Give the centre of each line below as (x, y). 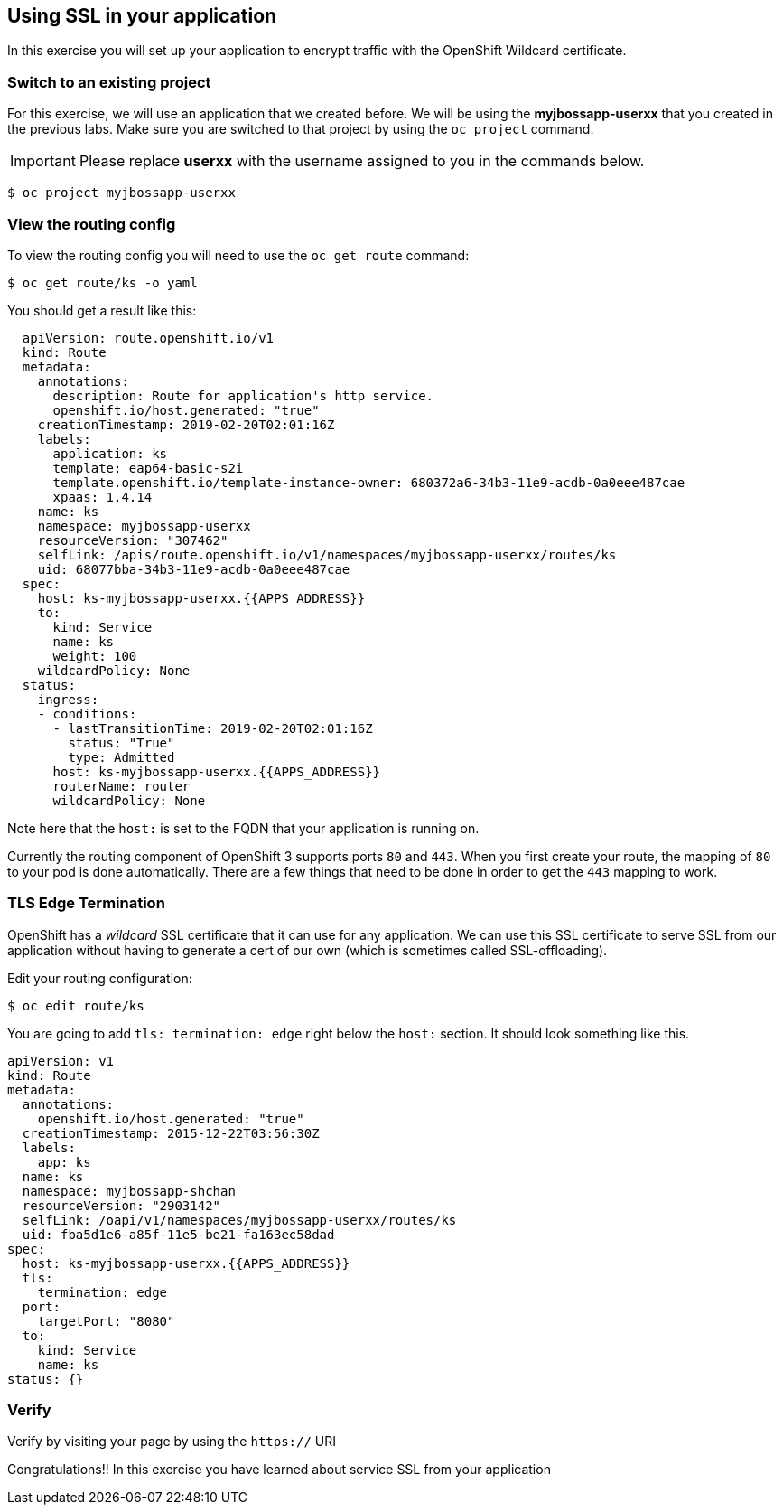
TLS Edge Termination (86, 903)
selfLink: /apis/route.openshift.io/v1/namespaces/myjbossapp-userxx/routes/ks (327, 554)
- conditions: (87, 714)
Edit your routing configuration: (100, 978)
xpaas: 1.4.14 (103, 497)
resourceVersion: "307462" (133, 540)
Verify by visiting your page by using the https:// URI (172, 1442)
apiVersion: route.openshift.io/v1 (148, 338)
